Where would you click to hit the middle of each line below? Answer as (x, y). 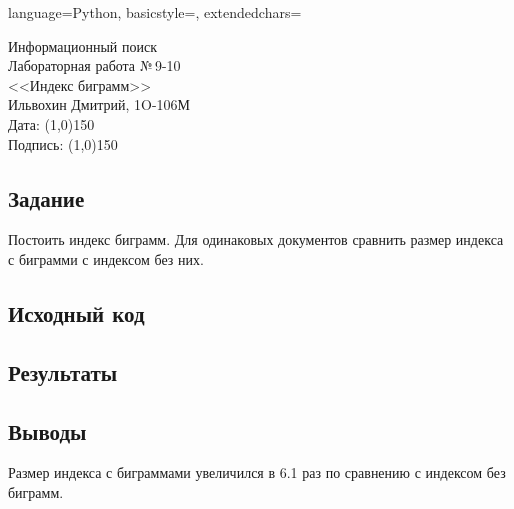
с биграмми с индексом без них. (106, 258)
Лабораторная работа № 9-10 (94, 65)
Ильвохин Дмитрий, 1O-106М (99, 104)
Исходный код (76, 312)
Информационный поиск (82, 45)
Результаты (63, 371)
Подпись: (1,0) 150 (63, 143)
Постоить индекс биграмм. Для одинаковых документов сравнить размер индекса (256, 239)
